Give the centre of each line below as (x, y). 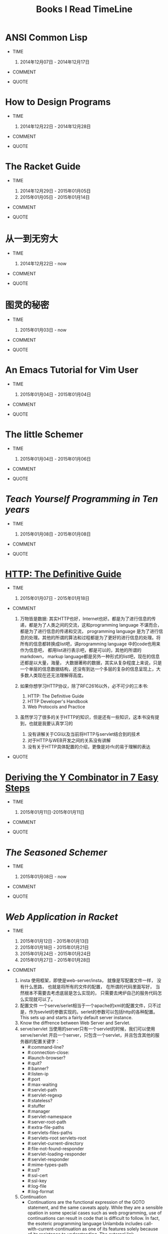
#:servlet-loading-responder (57, 1154)
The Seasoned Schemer (56, 852)
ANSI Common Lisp (46, 37)
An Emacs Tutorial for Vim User (72, 370)
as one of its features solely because (120, 1229)
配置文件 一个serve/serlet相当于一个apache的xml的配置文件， (84, 1006)
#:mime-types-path (48, 1165)
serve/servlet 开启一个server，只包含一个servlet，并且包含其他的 (88, 1035)
